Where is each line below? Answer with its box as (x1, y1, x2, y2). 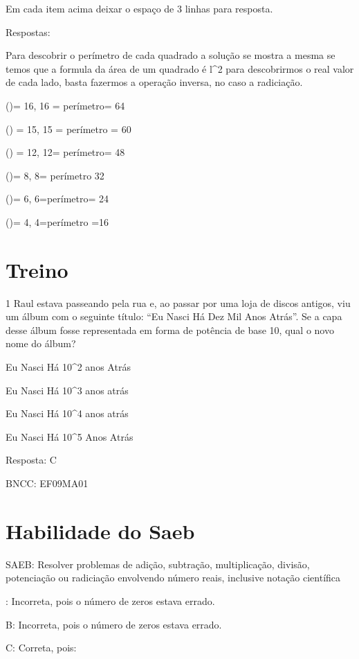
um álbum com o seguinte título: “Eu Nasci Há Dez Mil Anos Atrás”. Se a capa (6, 309, 342, 324)
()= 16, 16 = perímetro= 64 (6, 98, 125, 112)
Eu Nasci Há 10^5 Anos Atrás (6, 429, 134, 443)
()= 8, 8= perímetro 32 (6, 168, 104, 182)
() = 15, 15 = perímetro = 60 (6, 121, 131, 136)
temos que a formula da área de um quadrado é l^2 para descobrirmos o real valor (6, 61, 354, 76)
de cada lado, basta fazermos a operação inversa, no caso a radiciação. (6, 75, 303, 89)
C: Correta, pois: (6, 640, 77, 655)
